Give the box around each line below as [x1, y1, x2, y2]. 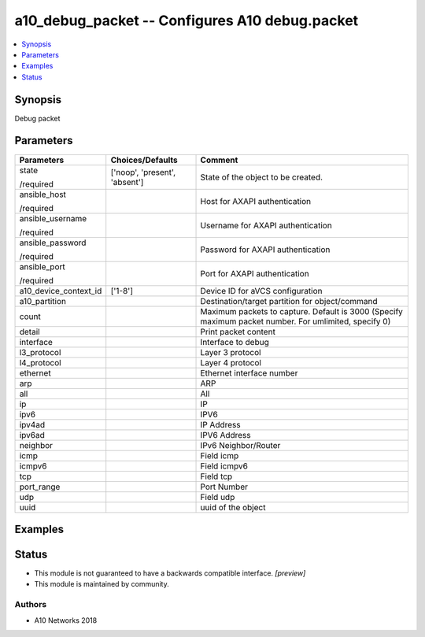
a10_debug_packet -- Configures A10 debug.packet [14, 12, 359, 29]
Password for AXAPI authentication [200, 244, 331, 255]
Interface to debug [200, 336, 269, 347]
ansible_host [19, 189, 67, 200]
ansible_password [19, 237, 87, 248]
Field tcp [200, 471, 233, 482]
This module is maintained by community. [34, 580, 169, 589]
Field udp [200, 491, 235, 502]
